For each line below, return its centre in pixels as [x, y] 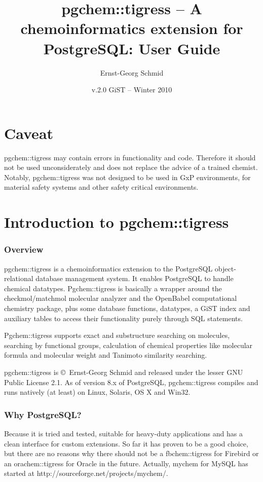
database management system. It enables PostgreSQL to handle [135, 278]
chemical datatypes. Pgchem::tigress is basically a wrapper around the [113, 288]
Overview [24, 249]
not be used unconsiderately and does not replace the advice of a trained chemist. [131, 167]
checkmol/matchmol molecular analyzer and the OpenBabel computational [121, 298]
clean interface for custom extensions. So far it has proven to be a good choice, [126, 443]
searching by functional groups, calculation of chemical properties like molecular [128, 345]
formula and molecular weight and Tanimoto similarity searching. [106, 355]
